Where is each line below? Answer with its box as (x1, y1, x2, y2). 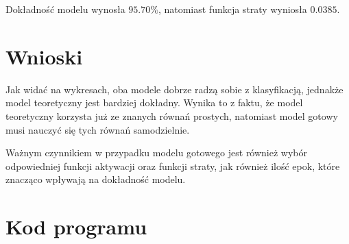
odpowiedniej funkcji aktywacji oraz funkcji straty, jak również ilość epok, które (5, 158, 340, 173)
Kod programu (5, 212, 147, 241)
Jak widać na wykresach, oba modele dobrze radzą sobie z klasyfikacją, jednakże (5, 82, 344, 96)
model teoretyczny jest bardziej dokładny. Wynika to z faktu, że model (5, 95, 303, 110)
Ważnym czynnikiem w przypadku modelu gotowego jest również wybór (5, 145, 308, 160)
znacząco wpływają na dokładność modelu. (5, 172, 186, 186)
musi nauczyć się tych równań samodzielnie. (5, 122, 190, 136)
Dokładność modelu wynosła (5, 2, 125, 16)
